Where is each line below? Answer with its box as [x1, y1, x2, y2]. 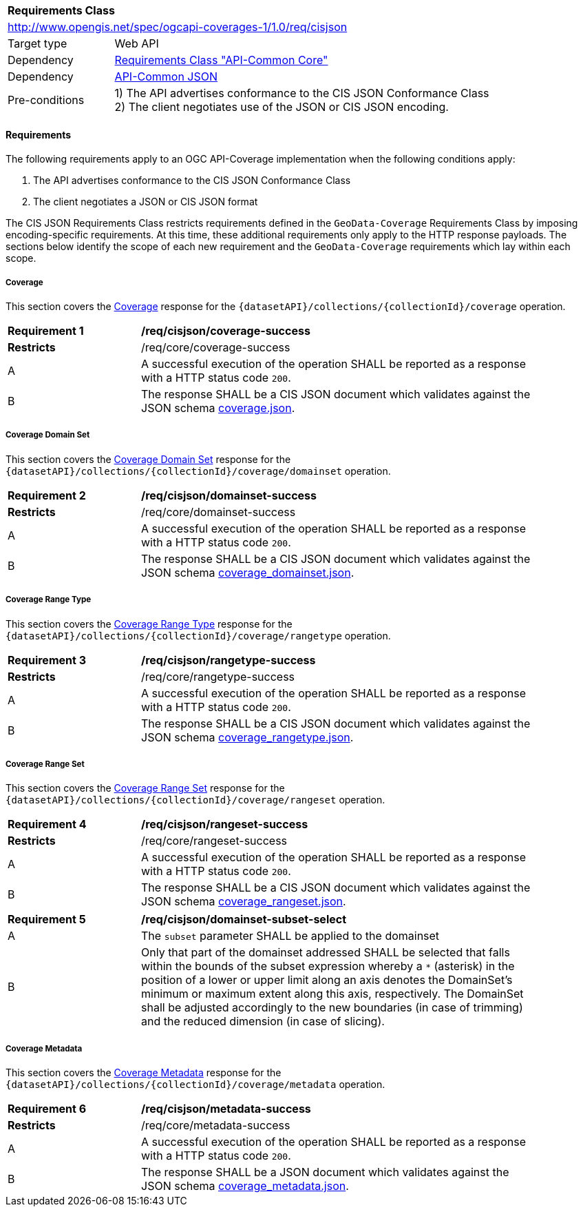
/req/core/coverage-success [141, 340, 290, 354]
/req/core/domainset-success [141, 504, 296, 519]
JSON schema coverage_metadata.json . [141, 1179, 349, 1193]
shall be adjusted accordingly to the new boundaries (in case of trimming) [141, 1000, 523, 1015]
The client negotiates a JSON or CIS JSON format [33, 196, 258, 208]
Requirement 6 [8, 1102, 87, 1116]
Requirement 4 [8, 817, 87, 832]
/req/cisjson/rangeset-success [141, 817, 308, 832]
